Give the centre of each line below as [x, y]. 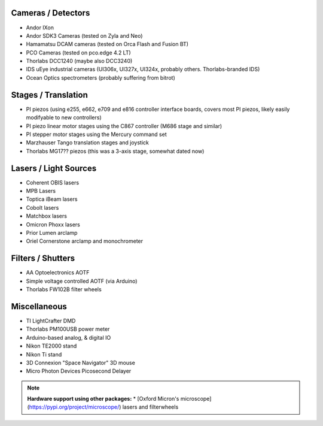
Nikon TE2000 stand [51, 346]
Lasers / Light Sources [54, 168]
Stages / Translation [49, 95]
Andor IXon [40, 28]
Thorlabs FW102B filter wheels [64, 289]
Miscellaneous [39, 306]
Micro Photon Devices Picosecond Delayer [79, 371]
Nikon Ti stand [44, 354]
